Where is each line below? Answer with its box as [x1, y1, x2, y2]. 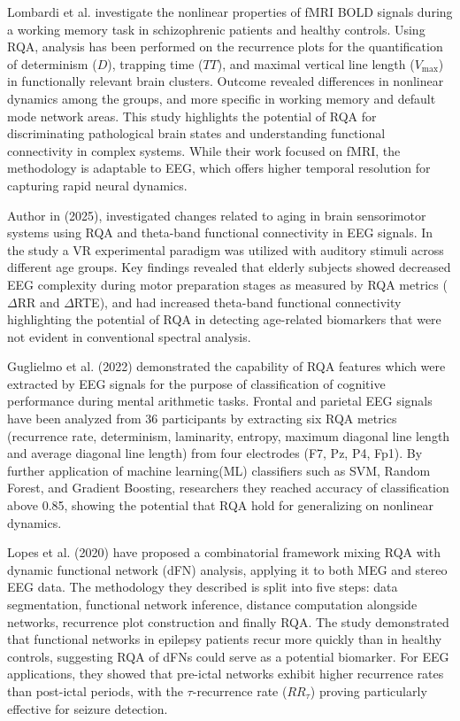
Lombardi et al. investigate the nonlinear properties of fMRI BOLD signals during [7, 3, 453, 20]
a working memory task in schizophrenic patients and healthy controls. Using [7, 19, 425, 38]
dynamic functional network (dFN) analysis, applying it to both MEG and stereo [7, 560, 448, 578]
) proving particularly [310, 681, 427, 700]
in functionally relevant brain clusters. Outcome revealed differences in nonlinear [7, 72, 444, 90]
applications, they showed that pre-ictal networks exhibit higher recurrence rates [7, 664, 444, 683]
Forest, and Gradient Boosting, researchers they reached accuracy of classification [7, 478, 449, 497]
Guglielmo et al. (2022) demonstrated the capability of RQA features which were [7, 357, 446, 376]
